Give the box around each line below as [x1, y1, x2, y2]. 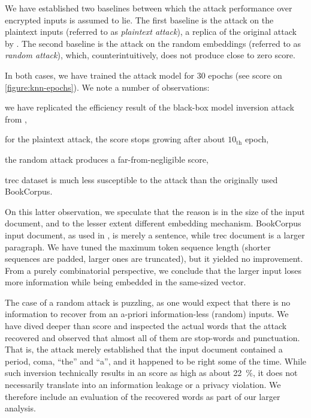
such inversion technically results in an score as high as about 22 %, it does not [5, 366, 298, 379]
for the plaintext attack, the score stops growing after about [5, 133, 225, 145]
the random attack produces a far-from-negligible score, [5, 153, 209, 165]
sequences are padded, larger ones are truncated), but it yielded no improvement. [5, 252, 303, 265]
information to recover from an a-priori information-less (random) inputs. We [5, 307, 289, 320]
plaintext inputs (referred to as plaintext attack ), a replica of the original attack [5, 25, 297, 38]
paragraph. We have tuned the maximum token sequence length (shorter [5, 240, 271, 253]
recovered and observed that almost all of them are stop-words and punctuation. [5, 331, 300, 344]
